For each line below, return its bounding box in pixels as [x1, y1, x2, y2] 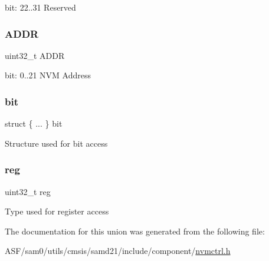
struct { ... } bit [5, 117, 63, 130]
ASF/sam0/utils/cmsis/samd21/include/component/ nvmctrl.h [5, 245, 231, 257]
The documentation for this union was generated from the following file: [5, 224, 265, 237]
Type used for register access [5, 205, 109, 217]
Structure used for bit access [5, 137, 108, 149]
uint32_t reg [5, 185, 51, 197]
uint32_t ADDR [5, 49, 65, 61]
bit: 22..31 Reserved [5, 1, 76, 13]
